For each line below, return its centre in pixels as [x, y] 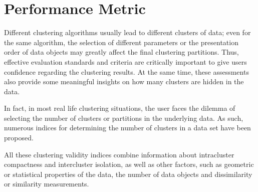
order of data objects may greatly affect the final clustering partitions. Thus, [121, 52]
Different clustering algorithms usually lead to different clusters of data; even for [127, 32]
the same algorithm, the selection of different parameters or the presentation [121, 42]
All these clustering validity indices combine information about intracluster [119, 154]
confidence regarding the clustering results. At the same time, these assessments [126, 71]
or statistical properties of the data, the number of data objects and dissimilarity [128, 174]
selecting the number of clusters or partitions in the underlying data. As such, [124, 118]
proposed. [19, 138]
